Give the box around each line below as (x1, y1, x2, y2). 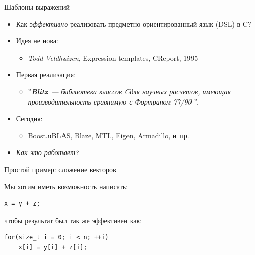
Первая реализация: (16, 69, 76, 80)
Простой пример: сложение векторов (4, 164, 116, 174)
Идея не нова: (16, 35, 58, 46)
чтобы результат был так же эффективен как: (4, 215, 142, 225)
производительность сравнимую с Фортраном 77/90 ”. (28, 96, 198, 107)
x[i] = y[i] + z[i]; (18, 243, 87, 251)
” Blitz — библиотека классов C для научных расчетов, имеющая (28, 86, 231, 96)
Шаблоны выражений (4, 2, 70, 12)
